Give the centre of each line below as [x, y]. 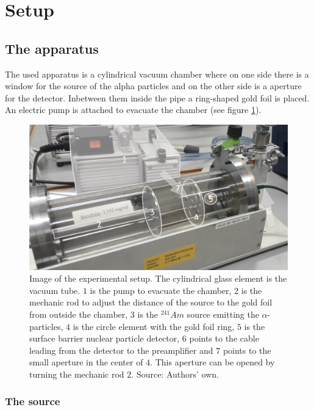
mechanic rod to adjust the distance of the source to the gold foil [151, 302]
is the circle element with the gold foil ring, [154, 326]
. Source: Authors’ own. [175, 374]
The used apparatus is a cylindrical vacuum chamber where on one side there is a [157, 74]
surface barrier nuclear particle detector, [105, 338]
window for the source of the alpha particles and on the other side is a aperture [153, 86]
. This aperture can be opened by [212, 362]
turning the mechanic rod [77, 374]
